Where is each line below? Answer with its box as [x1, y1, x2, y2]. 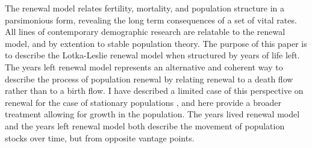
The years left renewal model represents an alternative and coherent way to [5, 60, 283, 73]
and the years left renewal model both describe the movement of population [5, 119, 285, 132]
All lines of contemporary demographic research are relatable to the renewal [5, 25, 285, 38]
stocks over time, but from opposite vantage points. [5, 131, 195, 144]
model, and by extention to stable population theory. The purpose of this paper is [5, 37, 307, 49]
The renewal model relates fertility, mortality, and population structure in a [5, 2, 284, 14]
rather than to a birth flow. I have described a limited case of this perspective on [5, 84, 304, 97]
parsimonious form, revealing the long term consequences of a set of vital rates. [5, 13, 297, 26]
